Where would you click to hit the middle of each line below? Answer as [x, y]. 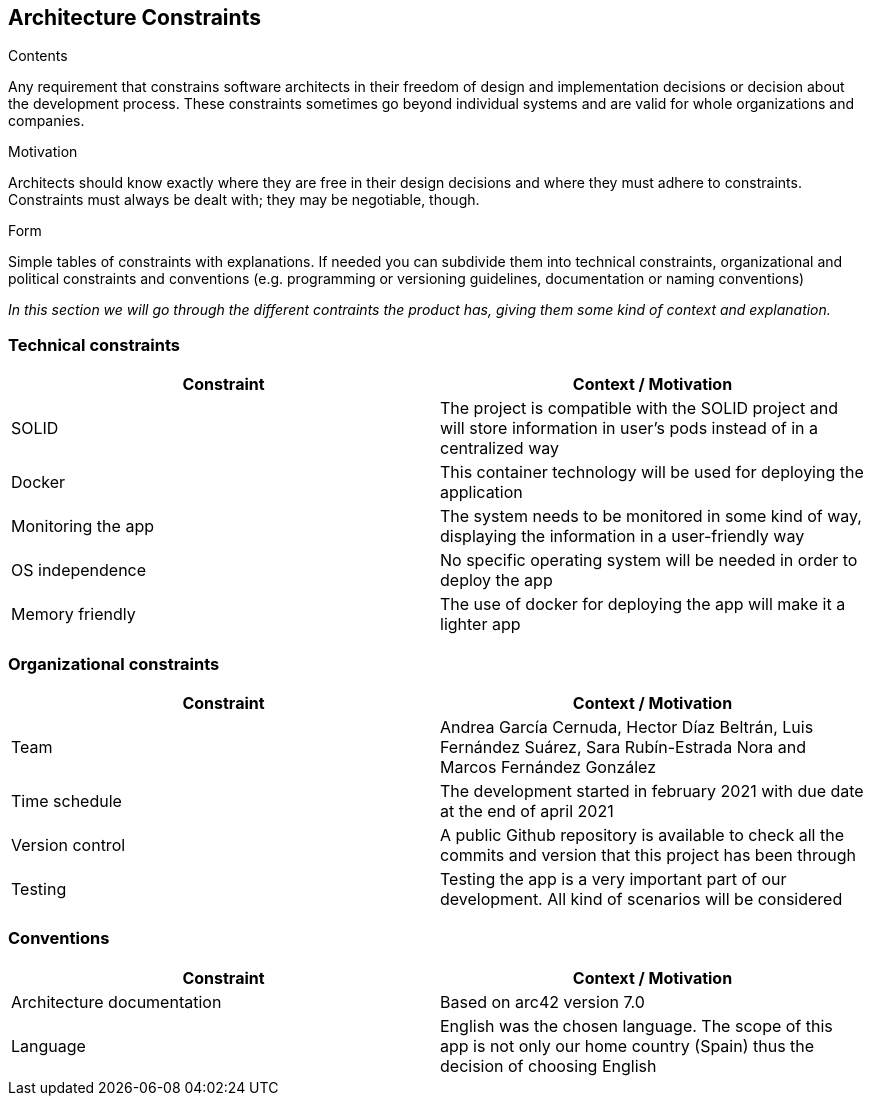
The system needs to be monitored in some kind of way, [651, 516]
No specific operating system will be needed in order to [649, 560]
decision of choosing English [548, 1065]
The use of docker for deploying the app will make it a [643, 604]
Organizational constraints [114, 663]
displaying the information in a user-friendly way [622, 536]
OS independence [79, 570]
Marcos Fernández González [548, 766]
